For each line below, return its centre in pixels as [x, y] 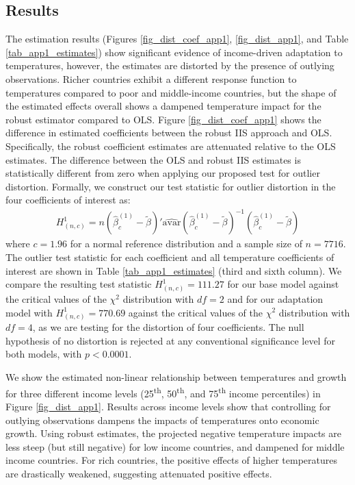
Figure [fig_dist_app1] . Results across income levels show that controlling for [168, 406]
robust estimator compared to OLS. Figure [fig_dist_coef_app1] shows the [163, 119]
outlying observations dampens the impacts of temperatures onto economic [162, 420]
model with [29, 312]
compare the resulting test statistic [79, 284]
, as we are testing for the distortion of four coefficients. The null [168, 327]
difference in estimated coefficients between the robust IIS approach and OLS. [169, 133]
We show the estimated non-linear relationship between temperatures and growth [176, 377]
